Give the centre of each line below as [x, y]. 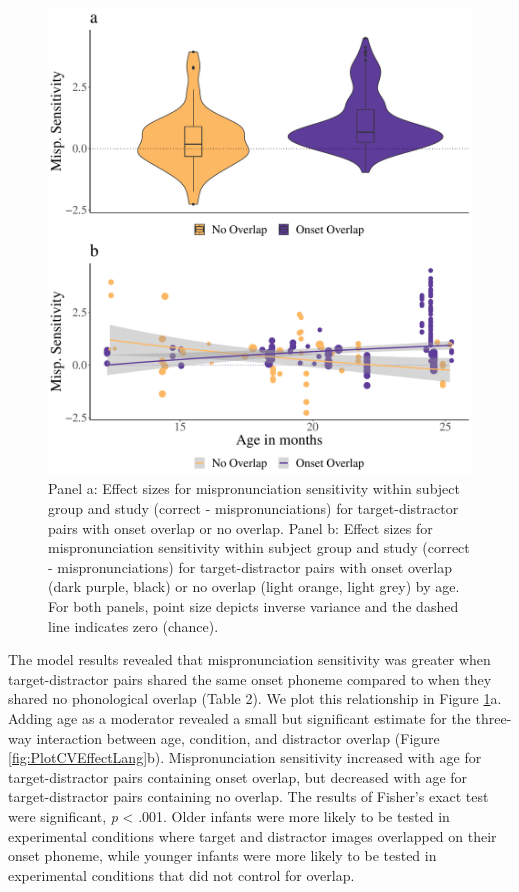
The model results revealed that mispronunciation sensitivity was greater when [249, 659]
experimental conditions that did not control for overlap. [181, 874]
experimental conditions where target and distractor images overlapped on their [252, 835]
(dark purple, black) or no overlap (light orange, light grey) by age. [254, 586]
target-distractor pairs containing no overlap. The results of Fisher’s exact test [248, 796]
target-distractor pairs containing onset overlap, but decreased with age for [238, 776]
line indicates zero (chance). [133, 625]
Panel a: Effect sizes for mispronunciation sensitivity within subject [254, 488]
